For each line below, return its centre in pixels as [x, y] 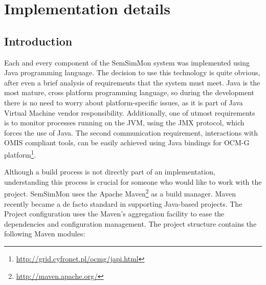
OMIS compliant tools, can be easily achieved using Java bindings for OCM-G [127, 142]
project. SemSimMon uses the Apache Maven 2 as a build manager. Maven [120, 193]
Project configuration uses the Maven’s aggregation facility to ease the [114, 214]
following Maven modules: [45, 234]
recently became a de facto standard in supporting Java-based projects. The [123, 203]
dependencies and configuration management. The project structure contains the [130, 223]
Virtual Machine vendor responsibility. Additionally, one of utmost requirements [130, 112]
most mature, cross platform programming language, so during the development [129, 92]
